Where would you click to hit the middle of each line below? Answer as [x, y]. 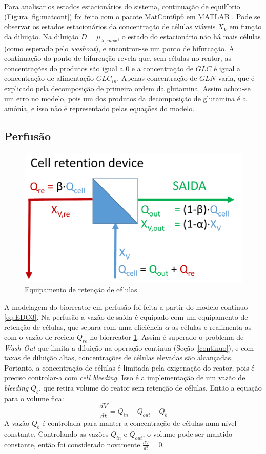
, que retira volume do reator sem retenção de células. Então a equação [150, 387]
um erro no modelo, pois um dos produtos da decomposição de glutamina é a [125, 98]
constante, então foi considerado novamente [72, 444]
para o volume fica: [34, 398]
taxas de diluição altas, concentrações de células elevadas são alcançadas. [119, 358]
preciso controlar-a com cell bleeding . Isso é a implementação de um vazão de [125, 377]
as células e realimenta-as [212, 327]
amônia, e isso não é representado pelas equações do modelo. [99, 108]
